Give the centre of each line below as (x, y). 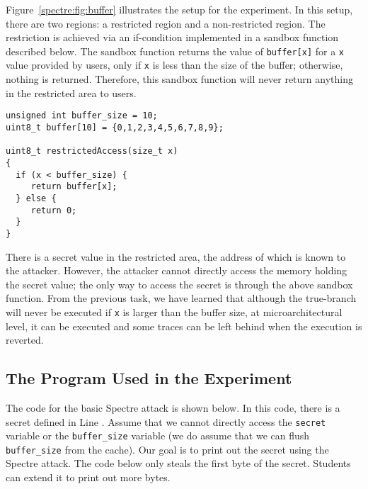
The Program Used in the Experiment (149, 378)
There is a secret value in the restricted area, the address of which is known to (176, 256)
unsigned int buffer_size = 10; (82, 116)
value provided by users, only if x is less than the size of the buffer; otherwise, (174, 65)
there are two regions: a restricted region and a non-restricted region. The (166, 23)
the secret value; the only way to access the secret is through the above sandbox (179, 284)
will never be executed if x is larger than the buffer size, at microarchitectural (174, 311)
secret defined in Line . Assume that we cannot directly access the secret (166, 421)
